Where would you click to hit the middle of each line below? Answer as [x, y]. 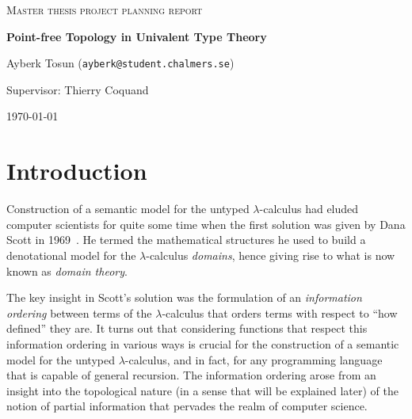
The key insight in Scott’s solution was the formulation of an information [184, 297]
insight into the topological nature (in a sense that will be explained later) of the [202, 390]
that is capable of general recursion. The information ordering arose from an [191, 375]
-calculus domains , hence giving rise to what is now [271, 255]
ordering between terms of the [79, 312]
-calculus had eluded [309, 209]
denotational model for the [71, 255]
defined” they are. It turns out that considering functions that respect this [187, 328]
